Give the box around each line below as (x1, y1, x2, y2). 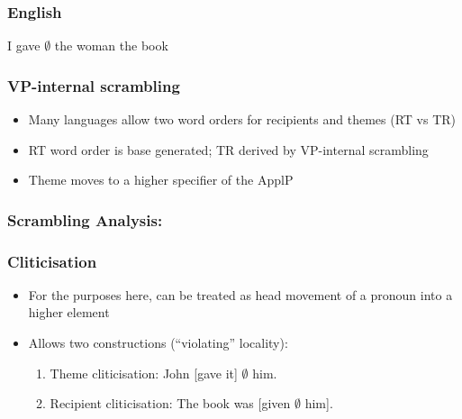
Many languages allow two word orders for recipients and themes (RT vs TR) (28, 110, 457, 129)
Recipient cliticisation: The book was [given (50, 394, 291, 413)
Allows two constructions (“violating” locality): (28, 333, 288, 352)
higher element (28, 303, 110, 322)
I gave (7, 36, 41, 55)
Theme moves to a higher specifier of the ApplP (28, 170, 294, 189)
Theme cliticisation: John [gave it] (50, 363, 238, 382)
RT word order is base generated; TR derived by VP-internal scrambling (28, 140, 429, 159)
